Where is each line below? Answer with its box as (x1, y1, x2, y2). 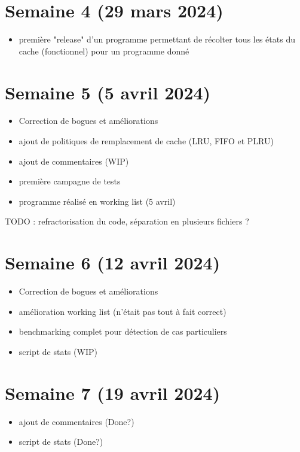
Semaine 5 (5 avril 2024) (5, 80, 211, 104)
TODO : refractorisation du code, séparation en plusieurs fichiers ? (5, 215, 249, 227)
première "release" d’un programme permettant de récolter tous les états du (19, 33, 295, 45)
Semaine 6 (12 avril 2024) (5, 250, 221, 275)
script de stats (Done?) (19, 435, 103, 448)
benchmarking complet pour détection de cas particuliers (19, 325, 227, 338)
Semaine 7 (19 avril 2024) (5, 380, 221, 405)
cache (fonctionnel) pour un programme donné (19, 44, 189, 57)
